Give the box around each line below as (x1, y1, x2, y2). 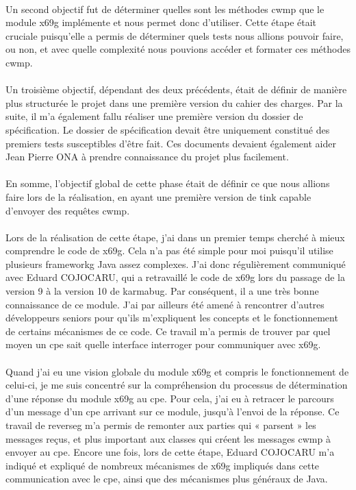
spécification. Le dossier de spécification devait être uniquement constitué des (5, 122, 330, 136)
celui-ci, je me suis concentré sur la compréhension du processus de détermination (5, 378, 348, 392)
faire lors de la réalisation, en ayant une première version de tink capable (5, 189, 311, 204)
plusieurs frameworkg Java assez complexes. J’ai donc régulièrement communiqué (5, 256, 346, 271)
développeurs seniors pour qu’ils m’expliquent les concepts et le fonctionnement (5, 310, 338, 325)
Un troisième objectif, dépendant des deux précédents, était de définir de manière (5, 82, 347, 97)
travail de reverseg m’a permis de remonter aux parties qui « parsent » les (5, 418, 316, 432)
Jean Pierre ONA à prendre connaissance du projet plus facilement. (5, 149, 289, 164)
